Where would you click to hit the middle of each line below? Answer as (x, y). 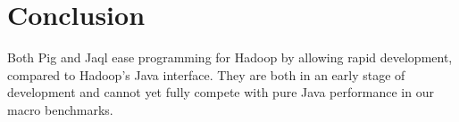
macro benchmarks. (60, 109)
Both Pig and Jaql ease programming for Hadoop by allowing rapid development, (230, 57)
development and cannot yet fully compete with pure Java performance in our (221, 92)
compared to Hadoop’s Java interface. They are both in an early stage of (206, 74)
